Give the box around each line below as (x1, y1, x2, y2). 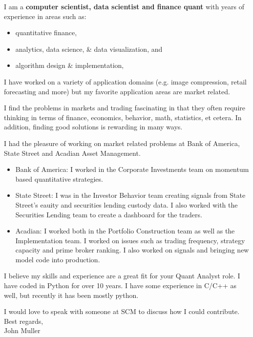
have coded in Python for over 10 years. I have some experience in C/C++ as (4, 280, 237, 291)
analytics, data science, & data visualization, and (15, 43, 163, 54)
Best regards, (4, 316, 43, 326)
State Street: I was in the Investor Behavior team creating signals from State (15, 190, 246, 200)
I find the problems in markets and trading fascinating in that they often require (4, 103, 245, 113)
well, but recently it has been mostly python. (4, 290, 139, 300)
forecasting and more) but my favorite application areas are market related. (4, 86, 230, 96)
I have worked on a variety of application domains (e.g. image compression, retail (4, 76, 247, 86)
